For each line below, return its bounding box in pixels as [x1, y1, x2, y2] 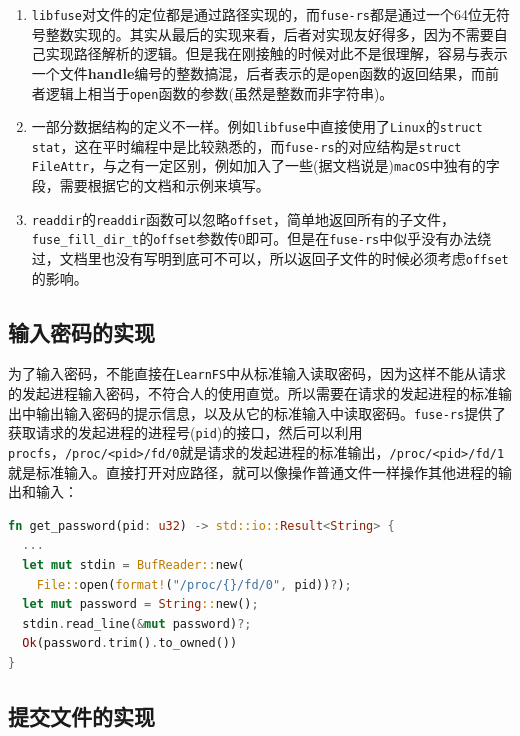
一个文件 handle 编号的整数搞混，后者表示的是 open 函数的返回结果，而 [31, 62, 485, 83]
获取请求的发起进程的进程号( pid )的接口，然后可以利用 [8, 422, 363, 443]
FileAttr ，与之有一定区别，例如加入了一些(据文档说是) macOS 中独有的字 [31, 155, 500, 176]
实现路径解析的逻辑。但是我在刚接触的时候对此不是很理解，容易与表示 [45, 43, 508, 64]
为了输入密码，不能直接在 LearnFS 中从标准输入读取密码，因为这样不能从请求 [8, 363, 507, 384]
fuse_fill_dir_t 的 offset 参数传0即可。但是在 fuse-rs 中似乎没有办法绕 [31, 228, 492, 249]
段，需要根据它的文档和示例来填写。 [31, 175, 270, 196]
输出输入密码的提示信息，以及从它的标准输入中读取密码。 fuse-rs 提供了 [35, 402, 507, 423]
